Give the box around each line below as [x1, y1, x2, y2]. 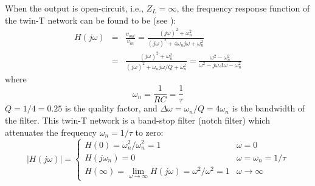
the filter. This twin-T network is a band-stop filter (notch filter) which [5, 114, 270, 126]
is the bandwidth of [232, 102, 305, 115]
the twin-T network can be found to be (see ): [5, 13, 176, 26]
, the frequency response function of [176, 2, 310, 14]
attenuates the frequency [5, 125, 97, 138]
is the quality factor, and [64, 102, 157, 115]
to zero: [135, 125, 164, 138]
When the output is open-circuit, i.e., [5, 2, 144, 14]
